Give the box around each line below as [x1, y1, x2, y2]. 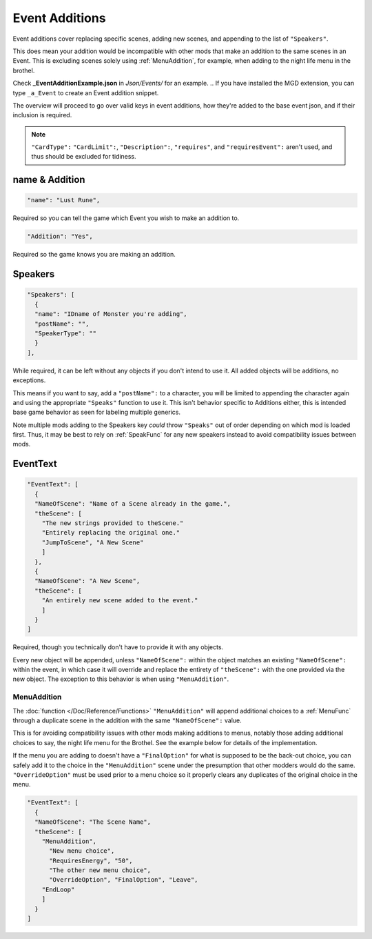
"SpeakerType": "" [34, 329, 96, 337]
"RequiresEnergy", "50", [49, 856, 134, 864]
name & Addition [12, 174, 85, 186]
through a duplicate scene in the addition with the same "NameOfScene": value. [12, 716, 242, 724]
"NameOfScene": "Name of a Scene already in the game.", [34, 500, 231, 508]
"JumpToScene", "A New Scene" [41, 538, 144, 546]
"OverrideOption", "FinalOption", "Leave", [49, 876, 198, 884]
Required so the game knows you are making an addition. [12, 250, 176, 259]
